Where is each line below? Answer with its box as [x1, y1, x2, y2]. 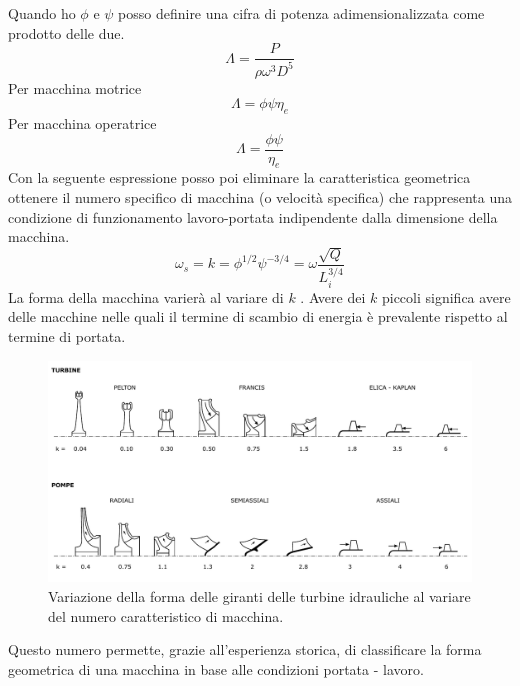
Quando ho [8, 3, 76, 23]
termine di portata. [8, 325, 126, 346]
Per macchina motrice [8, 77, 142, 98]
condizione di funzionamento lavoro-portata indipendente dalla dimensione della [8, 206, 498, 227]
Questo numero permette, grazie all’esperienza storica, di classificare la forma [8, 639, 482, 660]
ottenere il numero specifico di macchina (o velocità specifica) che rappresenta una [8, 187, 512, 208]
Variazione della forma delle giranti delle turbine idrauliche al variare [48, 586, 471, 607]
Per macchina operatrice [8, 112, 157, 133]
